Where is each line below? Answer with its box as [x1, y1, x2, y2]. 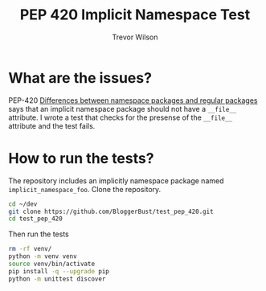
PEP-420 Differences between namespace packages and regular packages [8, 95, 258, 105]
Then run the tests [8, 229, 70, 239]
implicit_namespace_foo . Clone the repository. [8, 184, 162, 194]
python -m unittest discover [8, 275, 106, 283]
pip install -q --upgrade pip [8, 267, 110, 275]
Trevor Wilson [112, 32, 158, 42]
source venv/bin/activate [8, 260, 95, 268]
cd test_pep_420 [8, 215, 63, 223]
